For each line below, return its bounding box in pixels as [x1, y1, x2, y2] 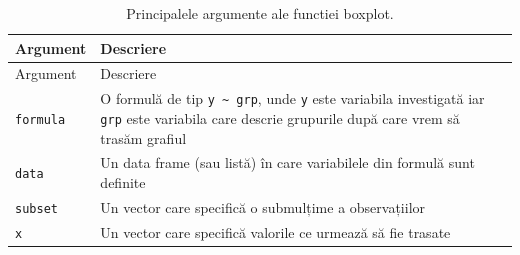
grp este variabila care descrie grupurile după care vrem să [100, 107, 460, 128]
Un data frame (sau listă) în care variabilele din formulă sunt [100, 152, 475, 173]
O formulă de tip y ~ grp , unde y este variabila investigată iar [100, 88, 485, 109]
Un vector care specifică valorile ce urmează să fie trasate [100, 221, 451, 242]
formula [15, 112, 66, 127]
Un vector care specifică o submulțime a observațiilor [100, 196, 426, 217]
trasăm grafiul [100, 127, 187, 148]
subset [15, 201, 58, 216]
